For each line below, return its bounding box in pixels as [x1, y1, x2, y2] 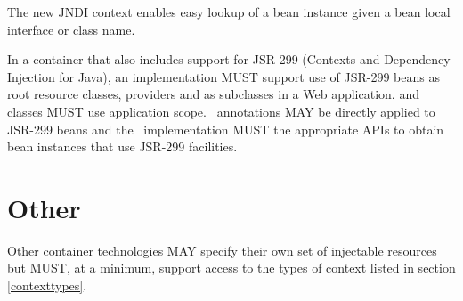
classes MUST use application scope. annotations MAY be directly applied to [7, 102, 435, 120]
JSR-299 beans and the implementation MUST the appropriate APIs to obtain [7, 119, 444, 138]
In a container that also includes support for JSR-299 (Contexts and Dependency [7, 50, 451, 69]
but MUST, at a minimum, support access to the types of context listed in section [7, 258, 456, 277]
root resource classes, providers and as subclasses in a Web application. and [7, 85, 419, 103]
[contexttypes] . [7, 276, 87, 295]
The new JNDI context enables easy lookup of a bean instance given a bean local [7, 3, 451, 20]
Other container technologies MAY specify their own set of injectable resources [7, 240, 437, 259]
